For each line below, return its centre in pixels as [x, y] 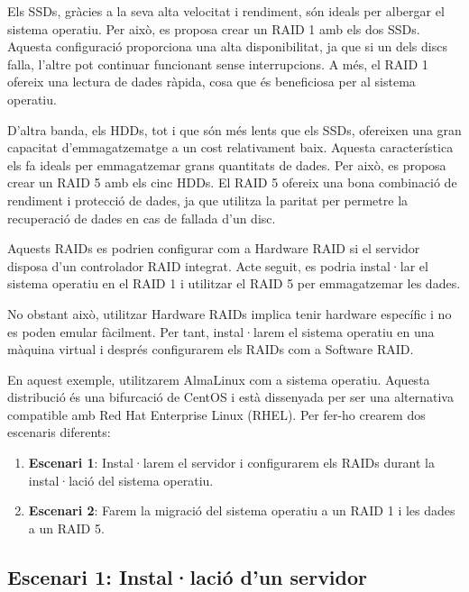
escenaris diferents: [59, 432]
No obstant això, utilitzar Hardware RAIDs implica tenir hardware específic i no [230, 313]
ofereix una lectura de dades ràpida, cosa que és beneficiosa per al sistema [212, 82]
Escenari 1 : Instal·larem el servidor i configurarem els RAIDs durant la [231, 463]
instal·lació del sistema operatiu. [121, 480]
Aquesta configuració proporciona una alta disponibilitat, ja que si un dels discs [227, 46]
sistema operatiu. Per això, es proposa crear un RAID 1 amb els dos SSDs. [214, 28]
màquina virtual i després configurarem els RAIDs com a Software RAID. [211, 349]
